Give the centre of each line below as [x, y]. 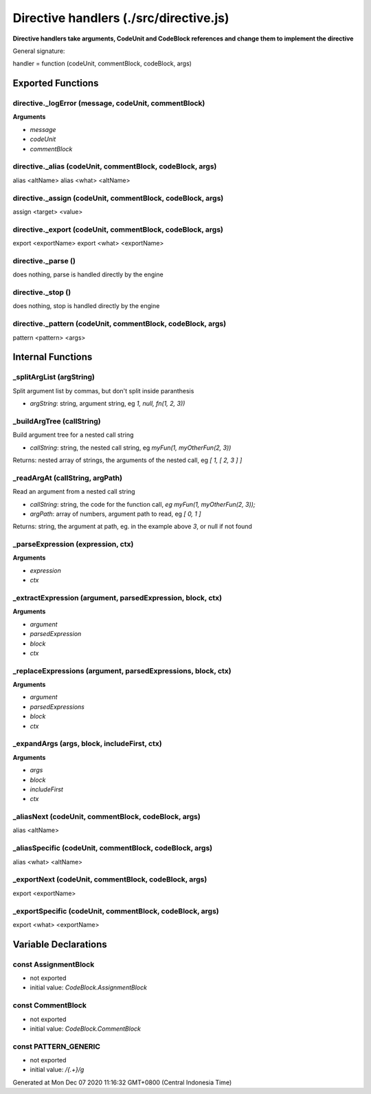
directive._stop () [42, 292]
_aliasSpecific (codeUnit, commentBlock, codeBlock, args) [113, 848]
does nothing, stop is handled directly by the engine [86, 306]
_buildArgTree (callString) [57, 421]
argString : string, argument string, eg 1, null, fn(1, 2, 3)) [108, 404]
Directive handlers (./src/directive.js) [121, 18]
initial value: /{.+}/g [57, 1070]
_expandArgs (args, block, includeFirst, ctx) [87, 744]
